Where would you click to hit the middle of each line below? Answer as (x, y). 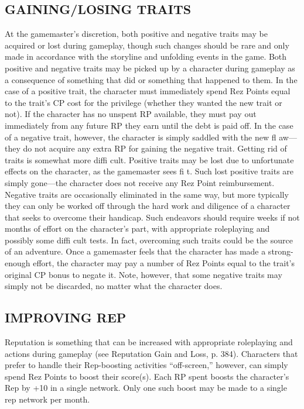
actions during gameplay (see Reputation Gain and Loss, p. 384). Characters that (151, 353)
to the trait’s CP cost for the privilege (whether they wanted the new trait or (144, 102)
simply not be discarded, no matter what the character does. (114, 286)
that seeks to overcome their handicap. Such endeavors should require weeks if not (152, 217)
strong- (281, 251)
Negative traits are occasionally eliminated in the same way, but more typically (147, 194)
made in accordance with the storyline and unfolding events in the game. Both (146, 56)
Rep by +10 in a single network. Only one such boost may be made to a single (146, 388)
